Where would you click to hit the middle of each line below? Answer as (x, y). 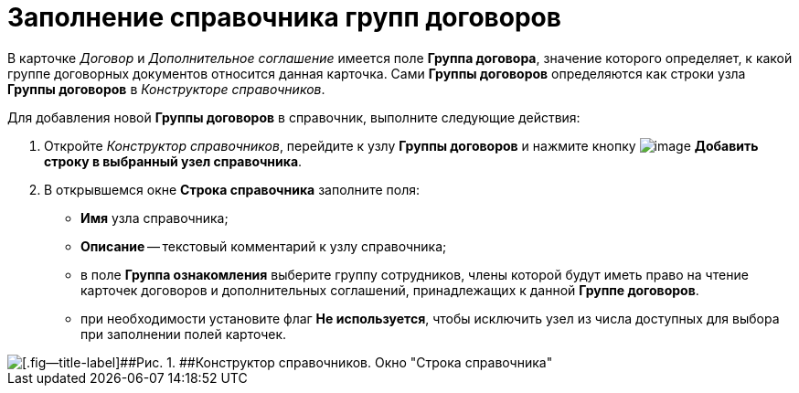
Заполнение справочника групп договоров (284, 17)
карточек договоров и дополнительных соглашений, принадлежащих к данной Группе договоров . (390, 290)
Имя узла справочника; (154, 218)
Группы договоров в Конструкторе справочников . (166, 89)
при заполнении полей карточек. (184, 334)
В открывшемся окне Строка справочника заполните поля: (232, 189)
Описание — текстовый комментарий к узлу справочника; (264, 246)
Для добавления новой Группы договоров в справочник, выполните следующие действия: (294, 117)
